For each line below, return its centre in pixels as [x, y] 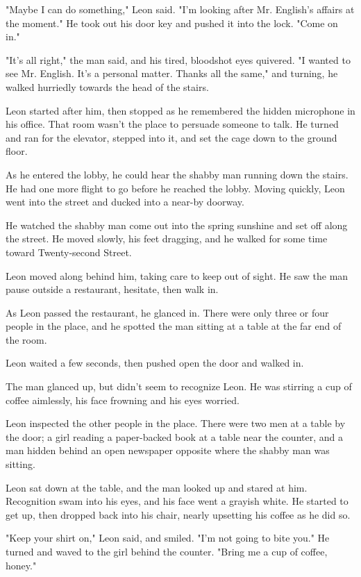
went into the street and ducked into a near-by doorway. [125, 202]
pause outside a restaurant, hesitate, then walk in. [112, 289]
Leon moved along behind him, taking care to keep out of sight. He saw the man [177, 275]
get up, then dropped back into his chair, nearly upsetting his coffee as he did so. [178, 514]
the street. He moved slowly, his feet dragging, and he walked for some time [167, 239]
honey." [21, 565]
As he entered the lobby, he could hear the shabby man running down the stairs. [177, 174]
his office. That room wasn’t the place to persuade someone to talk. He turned [172, 124]
